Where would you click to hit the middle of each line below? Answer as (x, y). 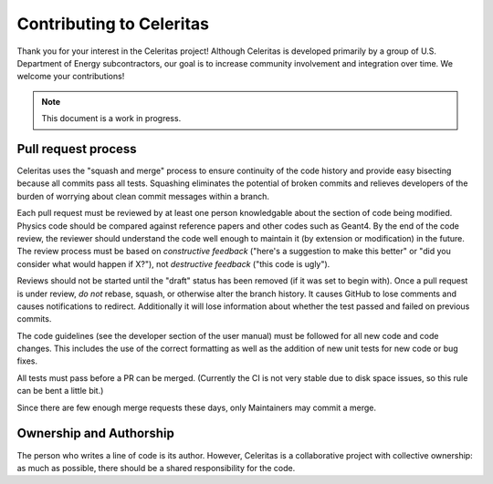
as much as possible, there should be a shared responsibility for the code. (156, 468)
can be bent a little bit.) (60, 391)
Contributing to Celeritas (113, 24)
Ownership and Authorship (96, 433)
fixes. (27, 361)
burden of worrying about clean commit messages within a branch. (143, 196)
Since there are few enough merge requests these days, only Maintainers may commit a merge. (197, 407)
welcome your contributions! (71, 77)
